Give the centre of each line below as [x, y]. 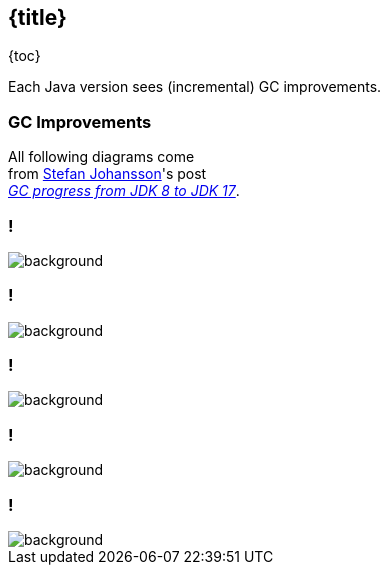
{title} [37, 17]
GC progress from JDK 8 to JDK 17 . [124, 191]
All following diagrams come [101, 157]
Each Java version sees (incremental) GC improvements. [195, 87]
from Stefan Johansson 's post [107, 174]
